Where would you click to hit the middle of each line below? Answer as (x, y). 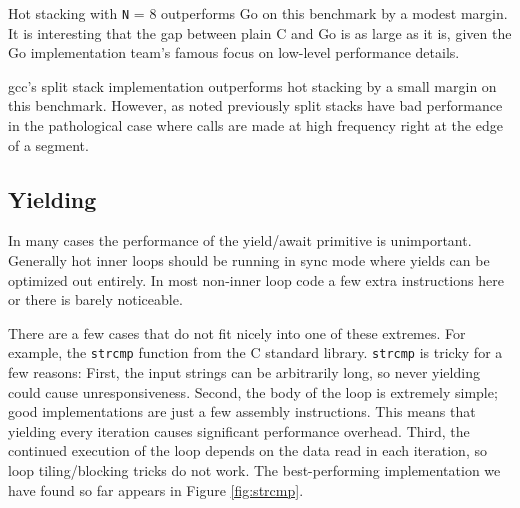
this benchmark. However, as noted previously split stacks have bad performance (255, 105)
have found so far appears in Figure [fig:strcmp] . (156, 489)
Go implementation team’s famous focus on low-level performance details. (234, 52)
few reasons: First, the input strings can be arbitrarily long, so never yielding (244, 372)
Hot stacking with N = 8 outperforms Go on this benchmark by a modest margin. (258, 13)
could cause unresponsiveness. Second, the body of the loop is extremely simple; (253, 391)
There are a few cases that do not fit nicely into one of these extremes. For (237, 332)
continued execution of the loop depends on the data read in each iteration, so (247, 450)
